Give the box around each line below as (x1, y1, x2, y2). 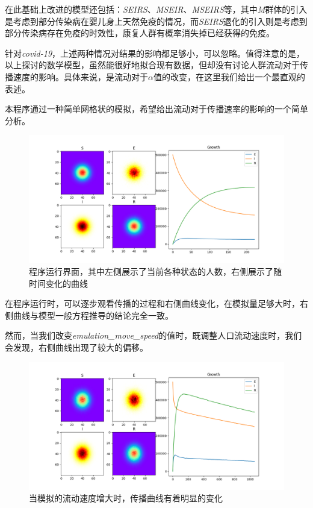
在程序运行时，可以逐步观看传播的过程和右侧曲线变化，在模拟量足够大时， (5, 297, 300, 310)
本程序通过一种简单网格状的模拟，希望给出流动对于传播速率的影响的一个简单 (5, 102, 308, 115)
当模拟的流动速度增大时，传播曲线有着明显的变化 (29, 492, 223, 504)
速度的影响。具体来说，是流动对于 (13, 70, 148, 83)
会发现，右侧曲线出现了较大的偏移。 (5, 340, 148, 353)
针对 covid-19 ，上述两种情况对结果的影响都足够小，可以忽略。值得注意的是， (5, 46, 305, 59)
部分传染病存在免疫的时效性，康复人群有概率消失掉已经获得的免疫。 (5, 27, 274, 39)
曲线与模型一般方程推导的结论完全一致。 (13, 309, 173, 321)
